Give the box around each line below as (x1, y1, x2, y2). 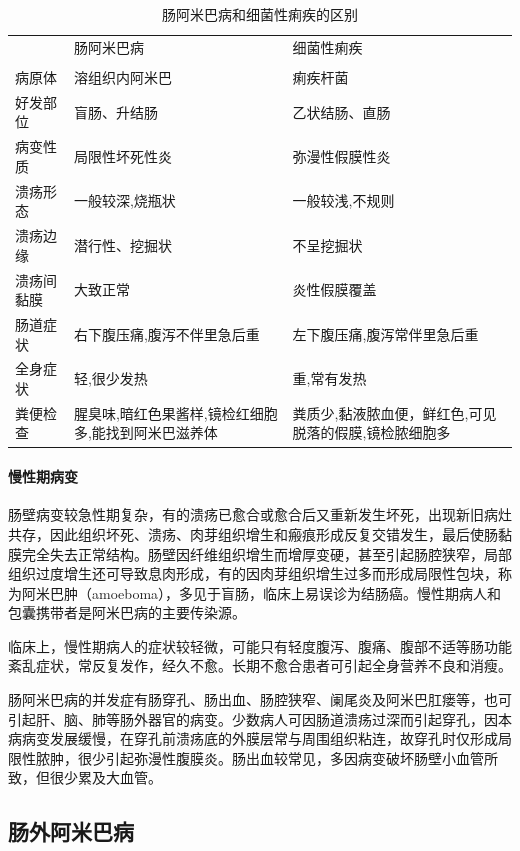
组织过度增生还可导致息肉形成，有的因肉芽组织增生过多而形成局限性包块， (8, 563, 498, 584)
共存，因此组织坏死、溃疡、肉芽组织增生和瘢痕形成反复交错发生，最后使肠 (8, 523, 498, 544)
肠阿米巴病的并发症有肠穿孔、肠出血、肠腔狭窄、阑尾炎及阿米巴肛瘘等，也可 (8, 689, 512, 710)
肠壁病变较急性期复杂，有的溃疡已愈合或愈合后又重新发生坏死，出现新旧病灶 (8, 504, 512, 525)
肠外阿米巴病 (8, 816, 134, 847)
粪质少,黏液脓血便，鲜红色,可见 (292, 402, 497, 423)
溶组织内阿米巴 (73, 66, 172, 87)
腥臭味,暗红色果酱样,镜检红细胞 (73, 402, 278, 423)
